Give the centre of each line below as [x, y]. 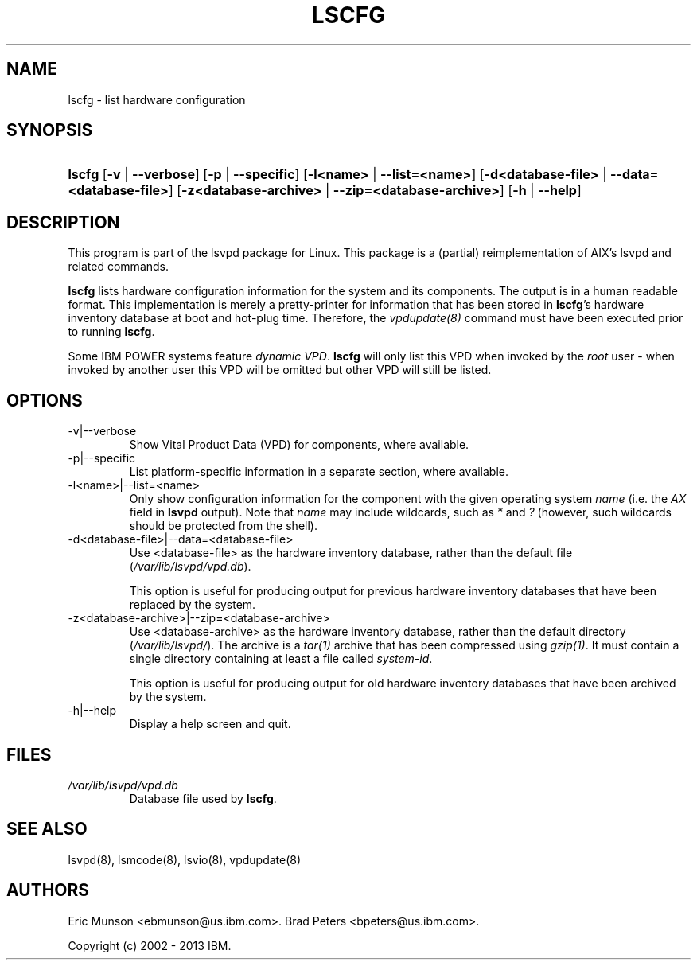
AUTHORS [48, 890]
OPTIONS [45, 400]
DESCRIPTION [63, 222]
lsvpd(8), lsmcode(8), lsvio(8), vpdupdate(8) [185, 859]
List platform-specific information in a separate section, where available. [319, 472]
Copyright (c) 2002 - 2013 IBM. [150, 945]
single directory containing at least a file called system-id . [281, 659]
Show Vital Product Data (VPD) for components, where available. [299, 445]
